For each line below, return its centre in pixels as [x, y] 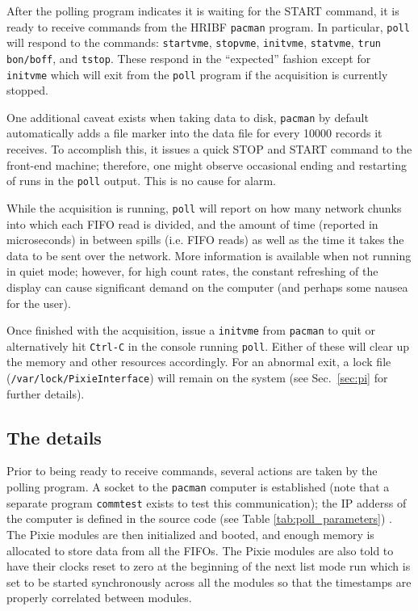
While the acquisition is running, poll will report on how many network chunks [204, 207]
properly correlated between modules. [99, 598]
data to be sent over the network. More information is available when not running [209, 255]
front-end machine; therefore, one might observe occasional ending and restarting [207, 164]
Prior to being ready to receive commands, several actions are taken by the [192, 471]
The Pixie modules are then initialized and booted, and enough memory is [190, 534]
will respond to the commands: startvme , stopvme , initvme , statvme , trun [194, 42]
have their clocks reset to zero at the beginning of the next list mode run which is [209, 566]
